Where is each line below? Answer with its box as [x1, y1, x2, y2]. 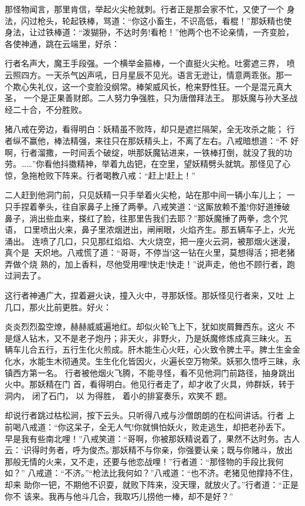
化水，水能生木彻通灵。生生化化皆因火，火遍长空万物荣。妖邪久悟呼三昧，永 [5, 355, 300, 367]
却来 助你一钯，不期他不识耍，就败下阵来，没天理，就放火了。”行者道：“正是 [5, 478, 299, 490]
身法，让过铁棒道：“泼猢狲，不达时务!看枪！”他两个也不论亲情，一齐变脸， [5, 26, 294, 38]
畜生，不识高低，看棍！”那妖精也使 [156, 14, 292, 26]
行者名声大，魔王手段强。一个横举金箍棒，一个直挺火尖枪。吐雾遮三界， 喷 [5, 57, 295, 69]
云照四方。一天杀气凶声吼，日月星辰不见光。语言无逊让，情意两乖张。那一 [5, 68, 292, 81]
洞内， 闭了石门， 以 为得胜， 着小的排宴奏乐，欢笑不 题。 [5, 389, 232, 401]
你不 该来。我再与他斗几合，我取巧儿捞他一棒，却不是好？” [5, 490, 233, 502]
